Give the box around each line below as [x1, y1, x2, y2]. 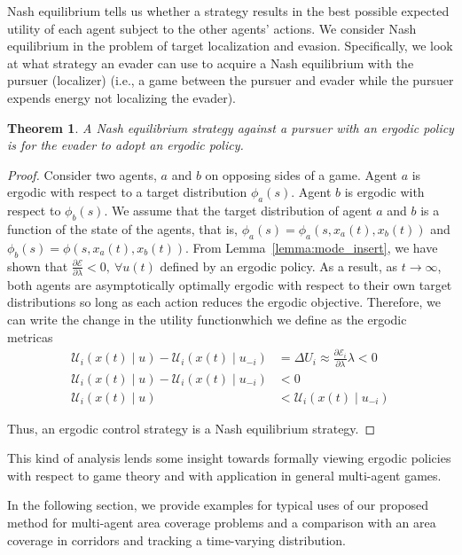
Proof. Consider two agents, [7, 165, 157, 184]
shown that [7, 256, 68, 275]
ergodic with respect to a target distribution [7, 183, 247, 201]
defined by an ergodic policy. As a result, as [160, 256, 398, 275]
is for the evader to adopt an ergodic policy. [7, 136, 244, 154]
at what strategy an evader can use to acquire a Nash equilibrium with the [7, 53, 414, 72]
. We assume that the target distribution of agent [104, 201, 372, 220]
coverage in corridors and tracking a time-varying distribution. [7, 530, 346, 549]
